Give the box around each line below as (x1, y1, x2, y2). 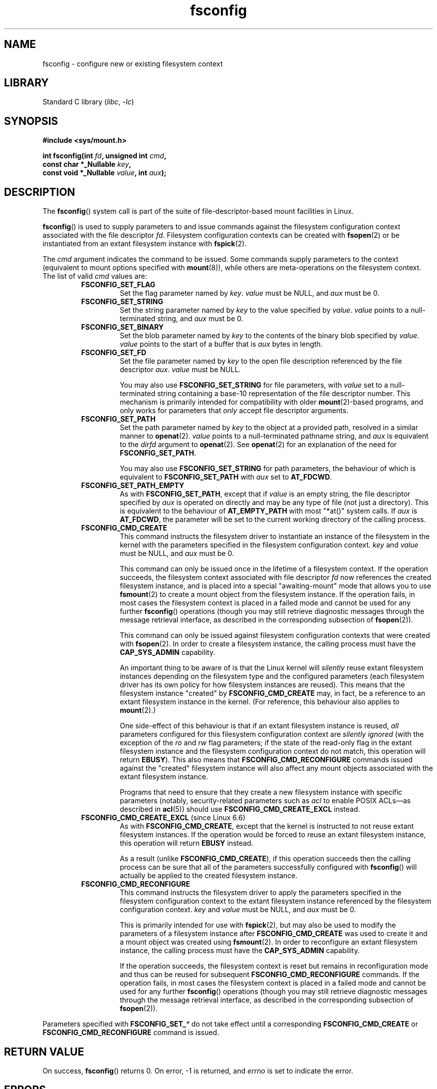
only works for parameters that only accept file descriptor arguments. (120, 406, 349, 415)
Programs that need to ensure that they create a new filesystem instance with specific (120, 788, 403, 797)
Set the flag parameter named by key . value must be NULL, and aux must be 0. (120, 289, 380, 298)
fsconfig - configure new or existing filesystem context (42, 59, 223, 68)
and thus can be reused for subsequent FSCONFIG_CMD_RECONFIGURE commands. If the (120, 970, 420, 979)
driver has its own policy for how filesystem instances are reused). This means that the (120, 680, 405, 689)
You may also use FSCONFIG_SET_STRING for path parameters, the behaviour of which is (120, 464, 416, 473)
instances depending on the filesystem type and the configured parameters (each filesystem (120, 672, 425, 681)
